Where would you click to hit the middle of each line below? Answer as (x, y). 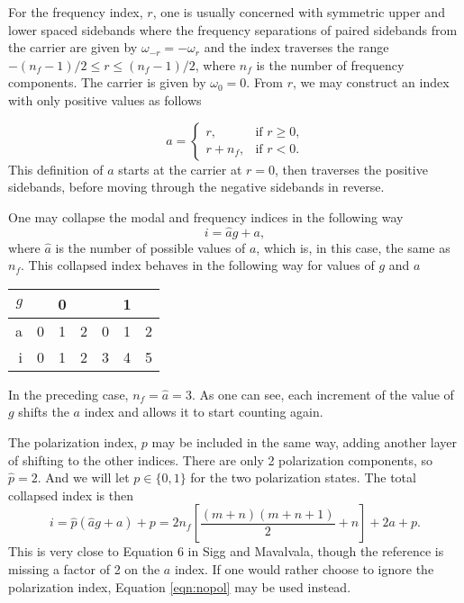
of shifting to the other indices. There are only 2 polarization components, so (221, 459)
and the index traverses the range (296, 47)
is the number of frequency (330, 64)
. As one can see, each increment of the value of (323, 394)
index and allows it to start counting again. (204, 412)
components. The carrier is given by (107, 82)
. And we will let (83, 477)
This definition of (56, 169)
